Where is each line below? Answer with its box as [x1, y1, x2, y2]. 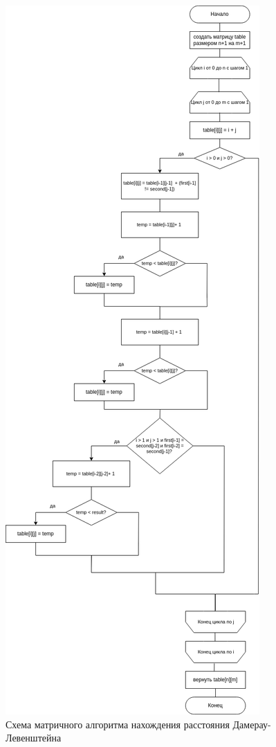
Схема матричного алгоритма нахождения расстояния [6, 717, 230, 731]
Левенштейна [6, 730, 62, 745]
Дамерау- [232, 717, 271, 731]
